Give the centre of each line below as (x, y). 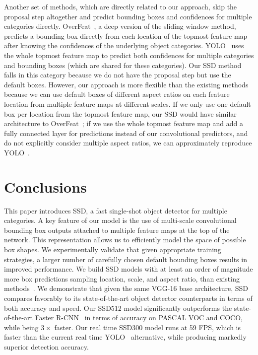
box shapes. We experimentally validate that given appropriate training (113, 249)
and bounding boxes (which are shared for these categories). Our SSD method (123, 65)
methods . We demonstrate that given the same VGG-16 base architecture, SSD (126, 288)
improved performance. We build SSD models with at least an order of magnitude (129, 269)
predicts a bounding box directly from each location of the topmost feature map (126, 35)
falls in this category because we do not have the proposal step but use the (118, 75)
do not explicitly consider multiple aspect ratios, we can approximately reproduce (128, 143)
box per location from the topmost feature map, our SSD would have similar (120, 113)
